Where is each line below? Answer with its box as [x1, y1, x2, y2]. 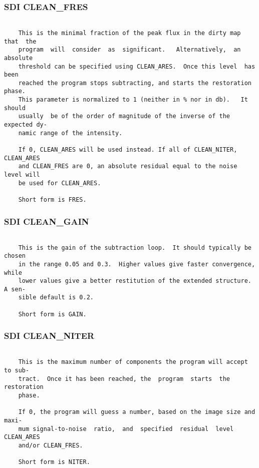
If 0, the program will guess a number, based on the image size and [18, 408, 255, 416]
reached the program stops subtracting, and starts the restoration [18, 79, 251, 87]
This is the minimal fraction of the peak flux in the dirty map [18, 29, 241, 37]
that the [4, 38, 37, 45]
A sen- [4, 285, 26, 293]
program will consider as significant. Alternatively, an [18, 46, 241, 54]
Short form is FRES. [18, 196, 87, 203]
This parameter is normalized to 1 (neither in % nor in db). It [18, 96, 248, 104]
